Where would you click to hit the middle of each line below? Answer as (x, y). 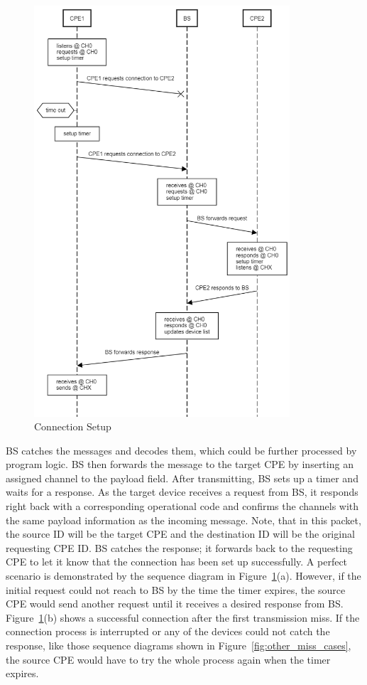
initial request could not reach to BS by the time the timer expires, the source (176, 589)
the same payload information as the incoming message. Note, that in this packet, (183, 520)
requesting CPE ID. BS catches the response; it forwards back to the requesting (179, 547)
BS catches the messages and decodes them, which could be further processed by (181, 450)
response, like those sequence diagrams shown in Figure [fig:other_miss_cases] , (179, 646)
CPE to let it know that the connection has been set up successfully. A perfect (177, 562)
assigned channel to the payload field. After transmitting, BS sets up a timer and (182, 478)
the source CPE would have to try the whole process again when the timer (168, 659)
